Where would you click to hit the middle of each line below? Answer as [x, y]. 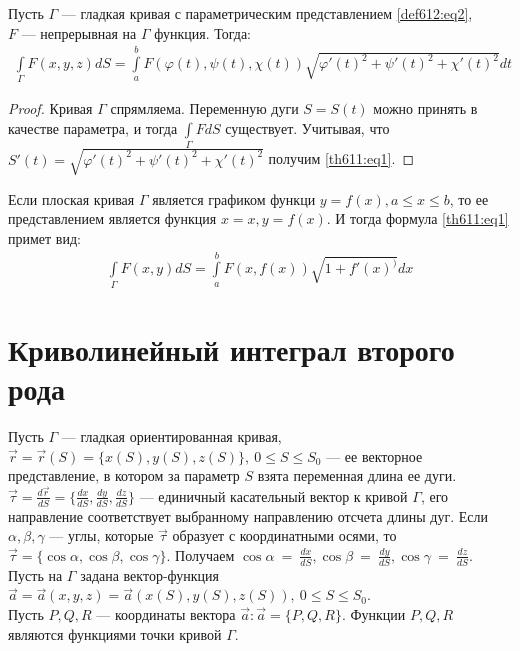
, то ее [469, 198]
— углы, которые [101, 535]
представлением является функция [112, 218]
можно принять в [425, 108]
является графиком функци [234, 198]
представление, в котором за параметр [124, 475]
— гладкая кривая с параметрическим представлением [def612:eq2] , [267, 13]
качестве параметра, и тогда [93, 127]
